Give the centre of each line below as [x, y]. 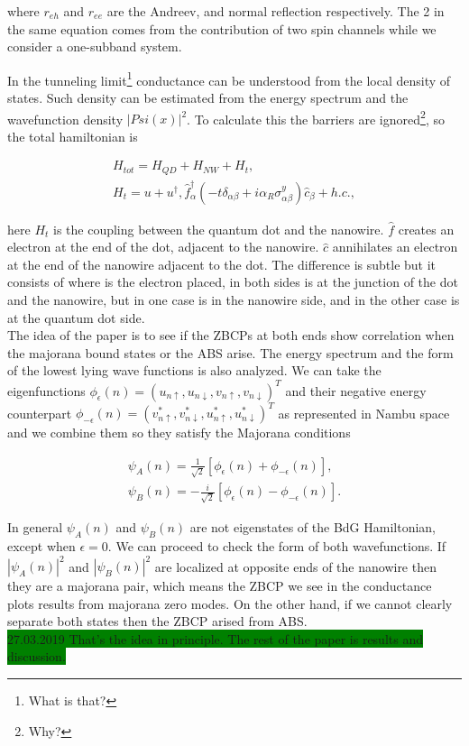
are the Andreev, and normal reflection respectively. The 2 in [276, 11]
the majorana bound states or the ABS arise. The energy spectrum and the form [230, 352]
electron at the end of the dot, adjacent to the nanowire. [163, 247]
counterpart [40, 413]
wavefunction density [65, 119]
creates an [426, 229]
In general [35, 527]
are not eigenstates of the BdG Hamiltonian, [313, 527]
